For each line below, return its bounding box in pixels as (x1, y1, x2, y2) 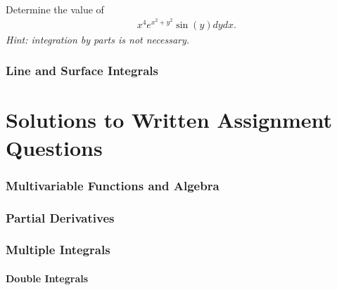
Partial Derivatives (6, 209, 115, 226)
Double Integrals (6, 270, 89, 285)
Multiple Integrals (6, 241, 110, 258)
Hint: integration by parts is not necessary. (6, 32, 190, 46)
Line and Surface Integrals (6, 62, 158, 79)
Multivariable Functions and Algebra (6, 176, 220, 194)
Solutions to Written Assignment (6, 105, 333, 134)
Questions (6, 133, 103, 162)
